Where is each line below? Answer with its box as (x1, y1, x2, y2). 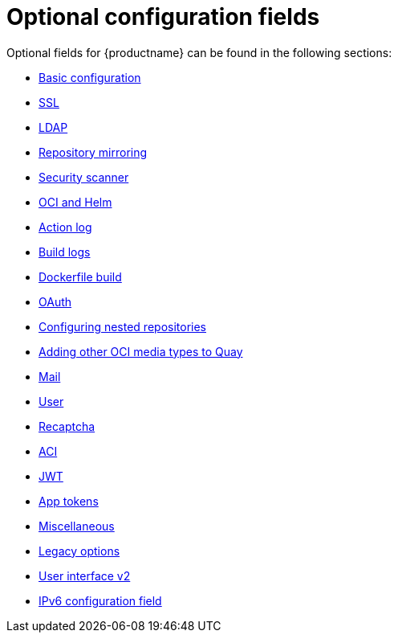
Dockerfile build (39, 269, 122, 284)
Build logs (39, 244, 91, 259)
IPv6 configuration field (39, 593, 162, 608)
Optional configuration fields (6, 3, 320, 31)
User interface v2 (39, 568, 131, 583)
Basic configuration (39, 70, 141, 84)
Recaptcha (39, 419, 95, 433)
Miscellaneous (39, 518, 115, 533)
